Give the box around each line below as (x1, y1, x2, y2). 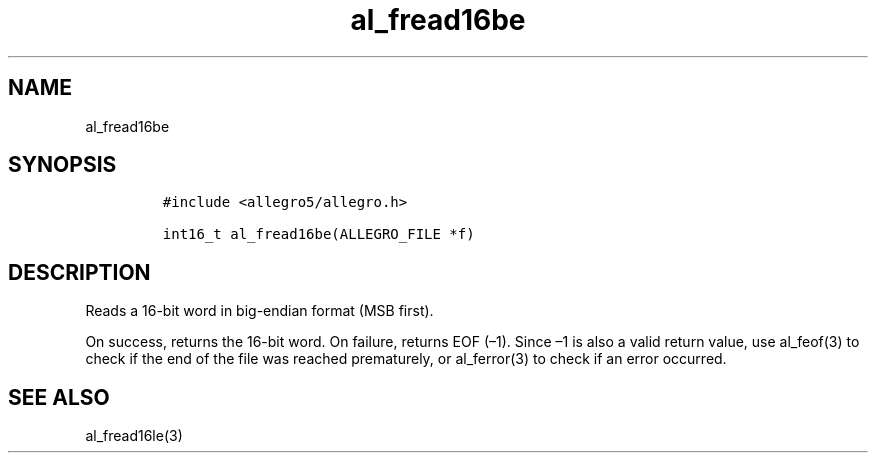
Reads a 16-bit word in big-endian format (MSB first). (85, 302, 434, 320)
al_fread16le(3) (85, 427, 183, 445)
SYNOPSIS (8, 152, 117, 178)
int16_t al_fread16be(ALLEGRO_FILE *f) (162, 226, 475, 243)
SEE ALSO (8, 384, 110, 410)
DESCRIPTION (8, 259, 151, 285)
